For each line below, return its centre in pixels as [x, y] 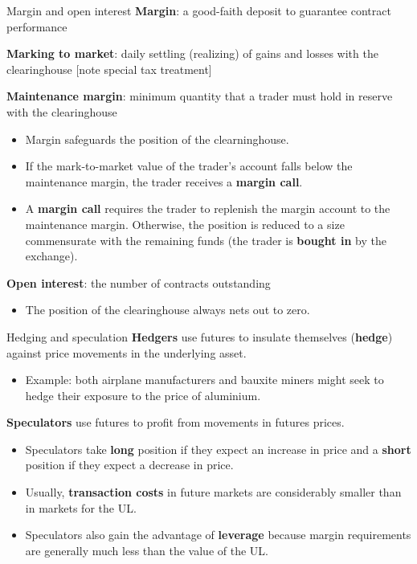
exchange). [51, 256]
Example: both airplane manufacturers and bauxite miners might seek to [204, 380]
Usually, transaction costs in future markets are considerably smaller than [213, 492]
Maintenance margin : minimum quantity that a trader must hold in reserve [200, 96]
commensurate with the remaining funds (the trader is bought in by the [206, 240]
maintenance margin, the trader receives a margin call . [164, 181]
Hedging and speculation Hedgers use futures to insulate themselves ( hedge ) [200, 336]
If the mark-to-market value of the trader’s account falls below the [189, 166]
